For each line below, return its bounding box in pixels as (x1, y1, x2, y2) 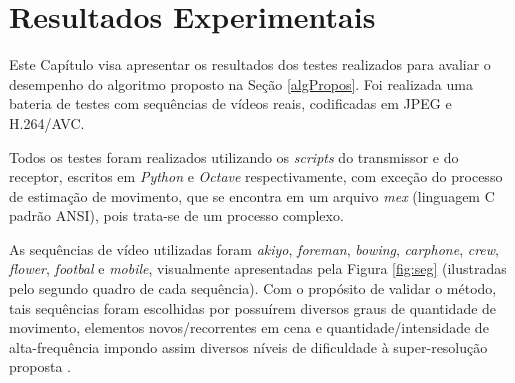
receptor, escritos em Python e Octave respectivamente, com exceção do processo (9, 166, 503, 187)
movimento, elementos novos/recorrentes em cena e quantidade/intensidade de (9, 317, 489, 338)
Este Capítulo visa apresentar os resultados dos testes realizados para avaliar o (9, 54, 491, 75)
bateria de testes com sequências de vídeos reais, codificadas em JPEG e (9, 93, 452, 114)
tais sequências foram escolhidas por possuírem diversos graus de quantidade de (9, 297, 497, 318)
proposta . (9, 356, 71, 377)
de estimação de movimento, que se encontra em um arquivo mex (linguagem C (9, 185, 495, 206)
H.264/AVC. (9, 112, 85, 133)
